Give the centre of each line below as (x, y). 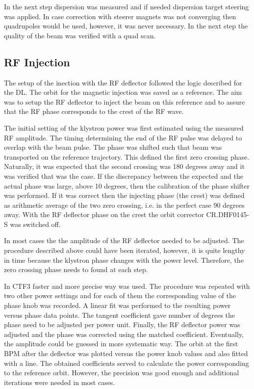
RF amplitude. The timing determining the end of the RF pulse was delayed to (123, 137)
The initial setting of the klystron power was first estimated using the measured (124, 127)
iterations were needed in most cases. (60, 382)
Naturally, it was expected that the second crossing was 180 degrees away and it (124, 166)
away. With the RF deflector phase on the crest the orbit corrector (104, 214)
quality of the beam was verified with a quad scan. (80, 35)
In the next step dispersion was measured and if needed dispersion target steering (127, 6)
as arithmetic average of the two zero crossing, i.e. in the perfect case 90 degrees (124, 205)
